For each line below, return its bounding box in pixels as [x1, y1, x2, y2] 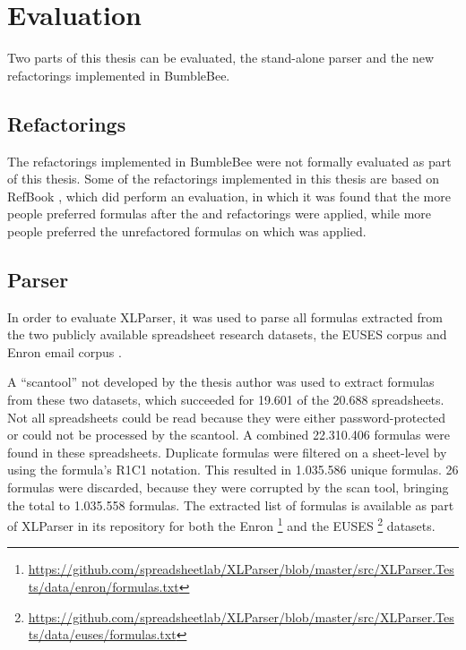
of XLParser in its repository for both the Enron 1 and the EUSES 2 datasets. [7, 514, 436, 535]
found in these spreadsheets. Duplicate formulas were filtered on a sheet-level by [7, 442, 447, 461]
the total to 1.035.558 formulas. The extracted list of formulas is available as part [7, 495, 454, 514]
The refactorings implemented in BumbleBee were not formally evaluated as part [7, 151, 452, 170]
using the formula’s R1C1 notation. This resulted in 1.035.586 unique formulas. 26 [7, 460, 459, 479]
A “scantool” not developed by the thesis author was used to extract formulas [7, 372, 435, 391]
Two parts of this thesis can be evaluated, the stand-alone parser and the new [7, 48, 435, 67]
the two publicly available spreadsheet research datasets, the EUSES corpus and [7, 325, 447, 344]
